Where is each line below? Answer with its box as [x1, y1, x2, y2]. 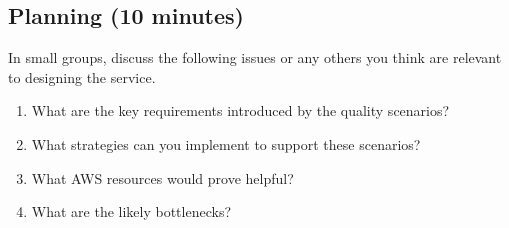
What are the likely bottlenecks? [31, 201, 232, 222]
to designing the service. [8, 66, 156, 87]
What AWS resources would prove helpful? [31, 167, 294, 188]
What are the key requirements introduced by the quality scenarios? [31, 100, 450, 121]
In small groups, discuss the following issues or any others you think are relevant [8, 47, 502, 68]
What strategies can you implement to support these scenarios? [31, 133, 421, 154]
